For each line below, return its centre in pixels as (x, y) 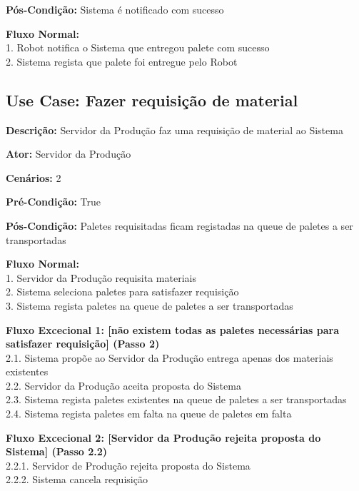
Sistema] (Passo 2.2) (57, 451)
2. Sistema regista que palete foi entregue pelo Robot (122, 61)
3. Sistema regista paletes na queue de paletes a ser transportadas (150, 305)
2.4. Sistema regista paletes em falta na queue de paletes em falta (149, 414)
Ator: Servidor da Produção (69, 154)
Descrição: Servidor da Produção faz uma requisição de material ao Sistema (175, 130)
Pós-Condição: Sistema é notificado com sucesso (115, 9)
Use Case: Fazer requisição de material (152, 100)
